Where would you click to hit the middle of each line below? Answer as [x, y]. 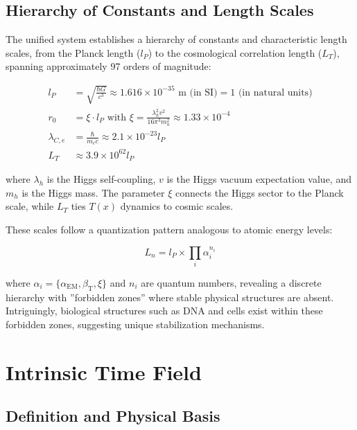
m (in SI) [198, 92]
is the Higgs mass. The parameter [93, 192]
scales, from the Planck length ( [73, 52]
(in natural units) [275, 92]
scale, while [30, 206]
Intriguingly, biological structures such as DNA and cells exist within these [164, 311]
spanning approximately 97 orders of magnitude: [108, 66]
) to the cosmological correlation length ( [235, 52]
